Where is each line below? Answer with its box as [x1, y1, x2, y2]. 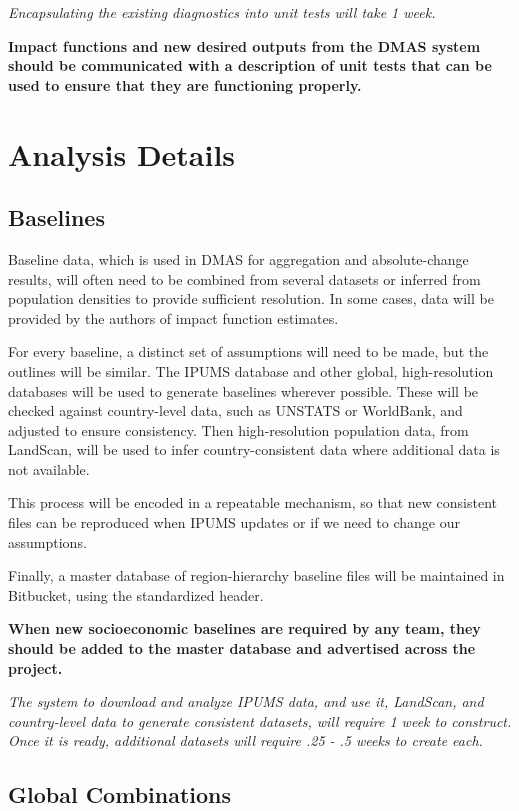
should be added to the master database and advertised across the [8, 638, 476, 659]
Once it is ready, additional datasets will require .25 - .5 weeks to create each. [8, 730, 483, 751]
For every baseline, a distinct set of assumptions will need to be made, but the [8, 341, 489, 362]
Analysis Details [8, 133, 236, 174]
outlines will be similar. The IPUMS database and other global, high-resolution [8, 360, 494, 381]
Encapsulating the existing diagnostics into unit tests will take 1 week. [8, 2, 436, 22]
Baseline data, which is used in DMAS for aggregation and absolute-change [8, 248, 469, 269]
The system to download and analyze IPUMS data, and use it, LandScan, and [8, 691, 484, 712]
